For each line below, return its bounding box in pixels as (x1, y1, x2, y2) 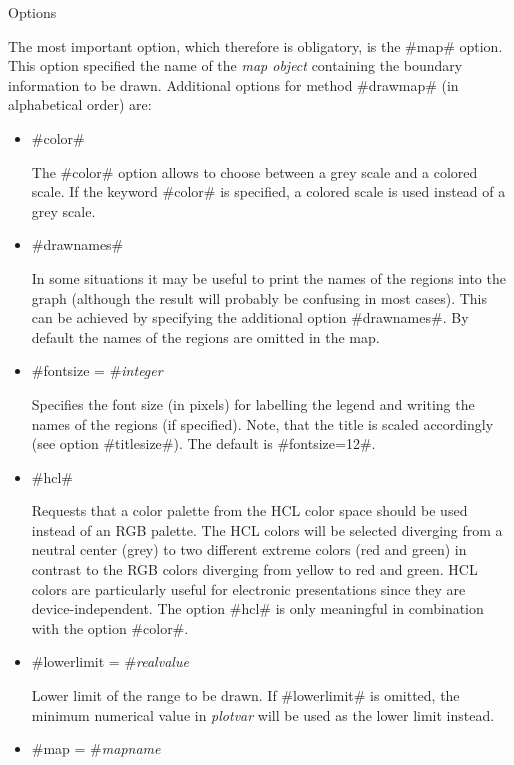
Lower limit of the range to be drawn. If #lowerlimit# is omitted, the (31, 685, 460, 706)
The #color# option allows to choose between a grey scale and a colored (31, 161, 478, 182)
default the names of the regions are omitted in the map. (31, 326, 380, 347)
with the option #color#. (31, 617, 189, 638)
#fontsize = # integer (31, 360, 163, 381)
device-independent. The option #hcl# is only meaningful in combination (31, 598, 484, 619)
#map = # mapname (31, 738, 161, 759)
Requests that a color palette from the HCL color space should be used (31, 500, 468, 521)
